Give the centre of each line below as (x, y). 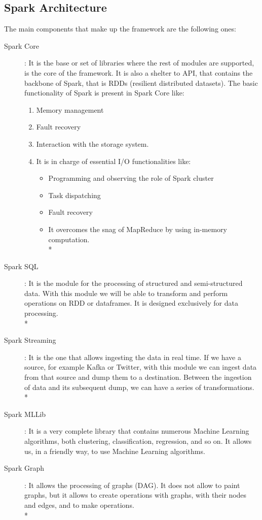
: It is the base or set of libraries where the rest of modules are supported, (139, 63)
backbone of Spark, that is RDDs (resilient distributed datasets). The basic (141, 83)
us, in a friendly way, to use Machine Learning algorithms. (115, 451)
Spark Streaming (30, 340)
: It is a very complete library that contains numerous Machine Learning (137, 431)
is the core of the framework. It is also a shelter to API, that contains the (139, 72)
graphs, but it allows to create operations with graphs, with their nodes (136, 495)
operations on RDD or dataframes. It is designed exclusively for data (131, 303)
